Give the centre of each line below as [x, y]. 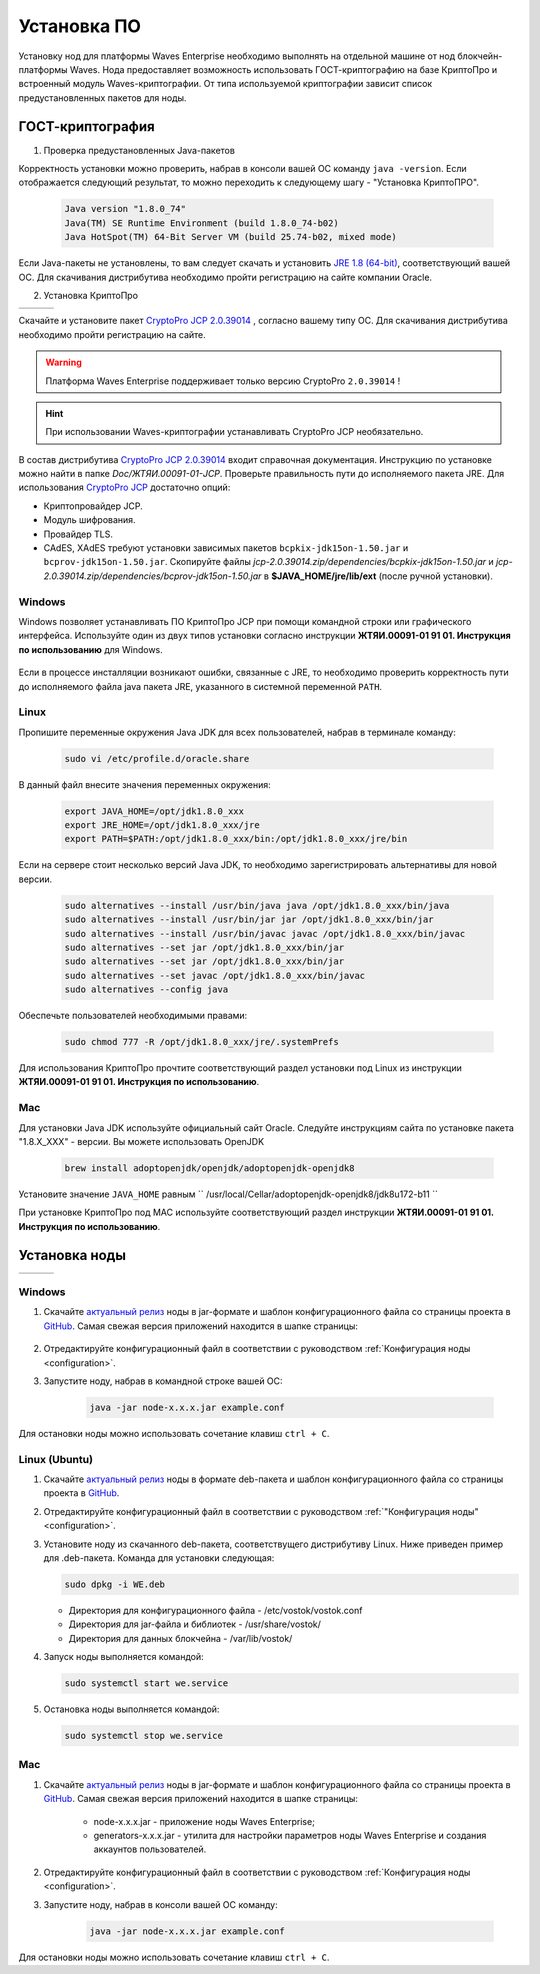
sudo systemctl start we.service [146, 1683]
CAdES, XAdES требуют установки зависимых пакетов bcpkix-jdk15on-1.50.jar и [226, 548]
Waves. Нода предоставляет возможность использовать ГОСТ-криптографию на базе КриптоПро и [284, 69]
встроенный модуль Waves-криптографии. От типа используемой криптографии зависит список [225, 84]
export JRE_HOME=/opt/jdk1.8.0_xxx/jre [162, 824]
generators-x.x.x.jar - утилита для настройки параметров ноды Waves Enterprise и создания [290, 1835]
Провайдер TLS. [78, 534]
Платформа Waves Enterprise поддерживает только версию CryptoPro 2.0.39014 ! [223, 381]
